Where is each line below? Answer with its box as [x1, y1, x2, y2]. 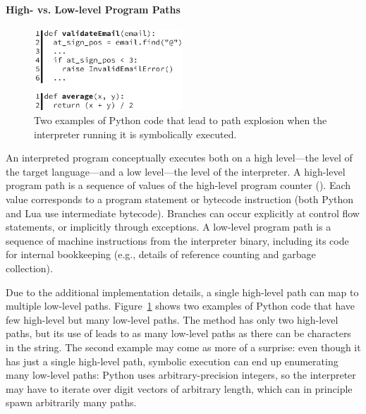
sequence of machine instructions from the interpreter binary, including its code [6, 233, 349, 248]
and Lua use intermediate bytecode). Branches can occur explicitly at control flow [6, 205, 360, 220]
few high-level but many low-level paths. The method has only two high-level [6, 312, 338, 327]
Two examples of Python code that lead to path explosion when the [34, 113, 327, 127]
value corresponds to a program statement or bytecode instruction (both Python [6, 191, 354, 206]
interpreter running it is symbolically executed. [34, 126, 237, 141]
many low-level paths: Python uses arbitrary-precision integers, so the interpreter [6, 367, 356, 382]
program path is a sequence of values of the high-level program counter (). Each [6, 178, 351, 193]
